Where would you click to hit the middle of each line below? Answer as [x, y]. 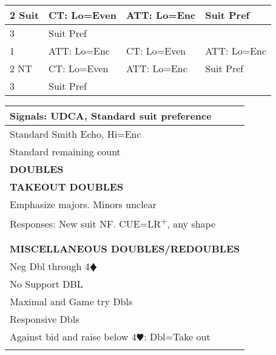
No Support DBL [46, 284]
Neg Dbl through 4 [50, 266]
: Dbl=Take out [177, 337]
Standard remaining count [65, 151]
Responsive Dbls [45, 319]
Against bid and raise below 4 [73, 337]
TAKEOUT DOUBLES [67, 187]
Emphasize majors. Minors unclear [83, 204]
